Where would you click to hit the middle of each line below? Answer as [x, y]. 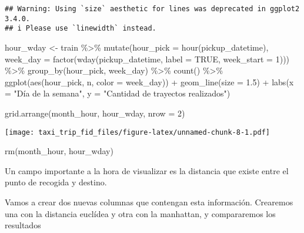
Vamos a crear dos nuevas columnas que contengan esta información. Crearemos [149, 202]
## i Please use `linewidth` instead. [81, 29]
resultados [23, 225]
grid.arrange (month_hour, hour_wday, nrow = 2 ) [95, 113]
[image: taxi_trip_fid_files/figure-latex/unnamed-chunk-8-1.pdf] [138, 132]
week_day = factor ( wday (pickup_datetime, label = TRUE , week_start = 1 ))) [147, 59]
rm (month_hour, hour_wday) [59, 151]
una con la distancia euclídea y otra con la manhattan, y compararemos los [140, 213]
